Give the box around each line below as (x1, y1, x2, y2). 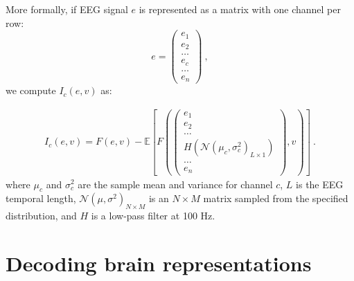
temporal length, (6, 191, 76, 206)
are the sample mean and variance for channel (78, 176, 273, 191)
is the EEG (296, 176, 344, 191)
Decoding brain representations (6, 248, 312, 277)
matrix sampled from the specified (203, 191, 348, 206)
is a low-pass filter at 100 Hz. (91, 208, 215, 223)
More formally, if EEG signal (6, 2, 128, 16)
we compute (6, 83, 56, 98)
